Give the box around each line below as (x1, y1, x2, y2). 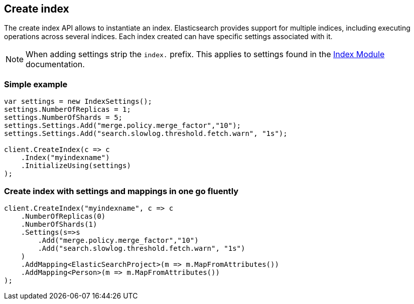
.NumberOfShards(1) (21, 220, 97, 228)
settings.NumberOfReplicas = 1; (4, 105, 131, 114)
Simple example (4, 79, 68, 89)
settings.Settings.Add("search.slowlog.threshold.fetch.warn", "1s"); (4, 129, 288, 138)
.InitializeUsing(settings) (21, 162, 131, 170)
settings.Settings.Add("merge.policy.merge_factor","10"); (4, 121, 241, 130)
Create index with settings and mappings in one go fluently (4, 186, 239, 196)
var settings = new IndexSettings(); (4, 97, 153, 106)
